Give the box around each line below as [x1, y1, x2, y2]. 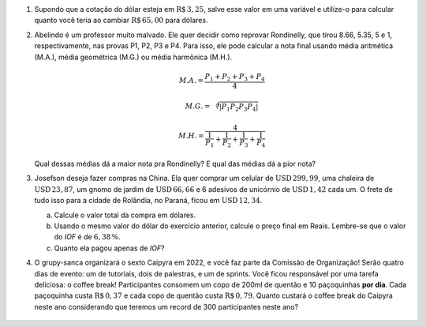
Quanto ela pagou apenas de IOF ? [54, 243, 165, 253]
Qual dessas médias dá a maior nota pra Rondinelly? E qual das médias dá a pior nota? [34, 159, 316, 168]
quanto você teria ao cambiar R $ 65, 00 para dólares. [34, 16, 208, 25]
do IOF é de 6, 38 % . [54, 232, 121, 242]
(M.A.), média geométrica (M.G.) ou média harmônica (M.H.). [34, 52, 233, 62]
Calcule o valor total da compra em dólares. [54, 210, 196, 220]
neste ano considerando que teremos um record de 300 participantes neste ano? [34, 302, 299, 311]
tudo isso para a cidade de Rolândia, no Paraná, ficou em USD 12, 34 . [34, 196, 263, 205]
